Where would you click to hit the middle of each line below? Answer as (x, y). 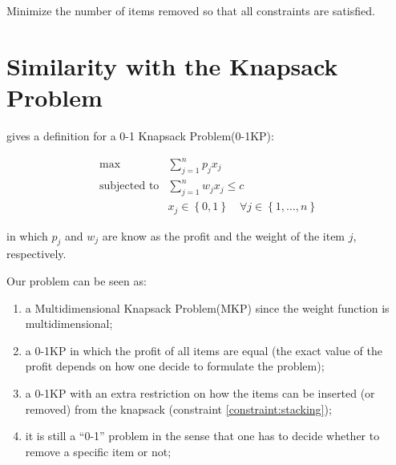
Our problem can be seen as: (77, 281)
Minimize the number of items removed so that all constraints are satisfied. (191, 10)
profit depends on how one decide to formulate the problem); (175, 366)
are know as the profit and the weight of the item (224, 235)
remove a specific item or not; (98, 451)
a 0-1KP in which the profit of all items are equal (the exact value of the (204, 350)
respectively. (36, 254)
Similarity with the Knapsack (172, 65)
